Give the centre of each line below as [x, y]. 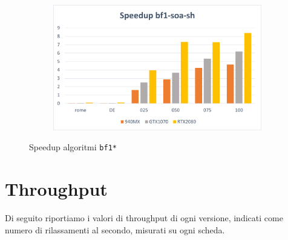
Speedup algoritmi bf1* [73, 147]
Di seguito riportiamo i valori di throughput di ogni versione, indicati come [144, 217]
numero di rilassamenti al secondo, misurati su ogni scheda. [115, 229]
